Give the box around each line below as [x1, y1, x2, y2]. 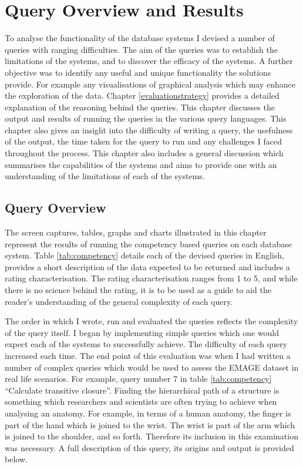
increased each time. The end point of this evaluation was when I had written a [5, 349, 291, 361]
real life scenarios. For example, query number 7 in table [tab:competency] [5, 372, 272, 385]
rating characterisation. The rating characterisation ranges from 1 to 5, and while [5, 272, 298, 284]
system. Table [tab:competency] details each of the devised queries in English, [5, 249, 284, 261]
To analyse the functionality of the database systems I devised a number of [5, 32, 275, 44]
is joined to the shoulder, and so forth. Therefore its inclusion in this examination [5, 430, 298, 442]
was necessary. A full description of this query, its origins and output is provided [5, 441, 294, 453]
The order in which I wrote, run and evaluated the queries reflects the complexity [5, 315, 298, 327]
